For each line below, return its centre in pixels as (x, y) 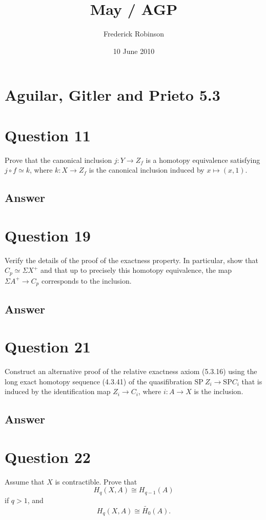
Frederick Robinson (134, 34)
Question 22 (48, 457)
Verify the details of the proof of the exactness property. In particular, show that (131, 260)
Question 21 (48, 347)
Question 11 (48, 135)
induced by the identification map (58, 391)
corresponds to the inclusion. (86, 280)
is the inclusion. (219, 391)
